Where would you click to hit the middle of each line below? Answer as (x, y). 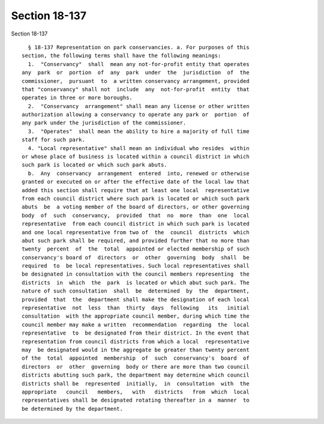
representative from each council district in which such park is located (136, 224)
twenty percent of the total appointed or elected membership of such (136, 249)
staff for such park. (53, 140)
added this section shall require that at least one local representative (136, 190)
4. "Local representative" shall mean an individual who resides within (139, 148)
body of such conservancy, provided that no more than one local (136, 215)
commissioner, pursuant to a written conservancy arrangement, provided (136, 81)
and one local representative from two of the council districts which (136, 232)
